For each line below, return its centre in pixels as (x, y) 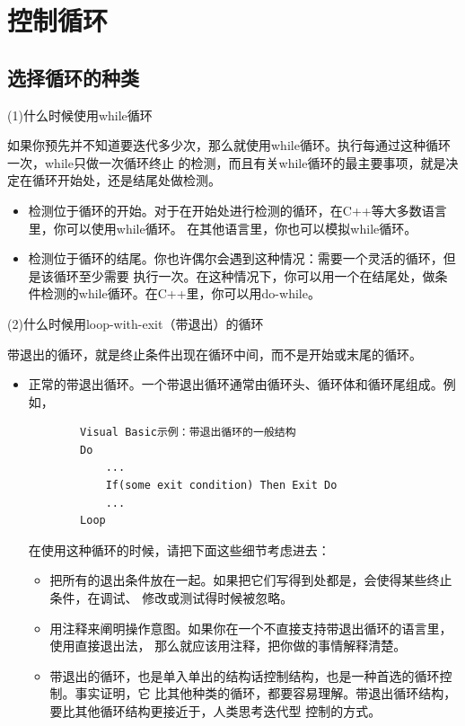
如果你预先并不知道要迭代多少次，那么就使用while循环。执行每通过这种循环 (229, 145)
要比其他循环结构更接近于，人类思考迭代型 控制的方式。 (215, 711)
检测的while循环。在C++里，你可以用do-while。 (180, 293)
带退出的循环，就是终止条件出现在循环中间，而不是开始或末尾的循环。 (215, 354)
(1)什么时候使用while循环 (80, 115)
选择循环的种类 (73, 77)
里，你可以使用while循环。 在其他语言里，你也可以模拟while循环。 (223, 228)
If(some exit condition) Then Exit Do (221, 486)
